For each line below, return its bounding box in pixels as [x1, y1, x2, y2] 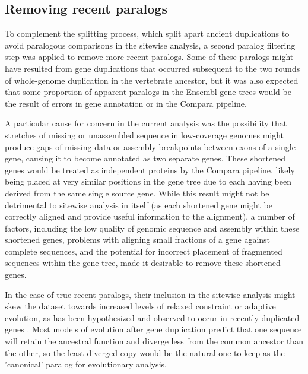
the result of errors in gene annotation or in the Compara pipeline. [5, 97, 247, 109]
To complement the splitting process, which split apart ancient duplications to [5, 27, 290, 40]
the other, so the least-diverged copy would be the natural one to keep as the [5, 346, 285, 359]
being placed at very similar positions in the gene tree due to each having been [5, 175, 291, 188]
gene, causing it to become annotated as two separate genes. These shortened [5, 152, 285, 164]
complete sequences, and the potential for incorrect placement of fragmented [5, 245, 282, 257]
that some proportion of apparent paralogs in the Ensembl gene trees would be [5, 85, 291, 98]
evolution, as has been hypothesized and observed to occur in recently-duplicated [5, 311, 300, 324]
